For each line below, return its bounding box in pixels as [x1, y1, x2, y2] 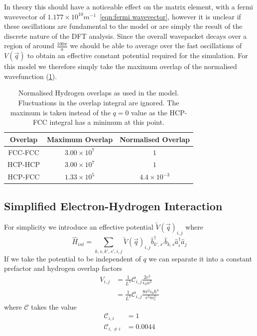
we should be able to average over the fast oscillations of [70, 40, 242, 51]
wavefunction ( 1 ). [4, 71, 57, 81]
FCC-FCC [8, 147, 39, 157]
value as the [131, 107, 167, 117]
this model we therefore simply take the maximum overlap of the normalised [4, 61, 237, 72]
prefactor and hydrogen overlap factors [4, 263, 123, 273]
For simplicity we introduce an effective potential [4, 221, 153, 232]
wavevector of [4, 11, 45, 21]
